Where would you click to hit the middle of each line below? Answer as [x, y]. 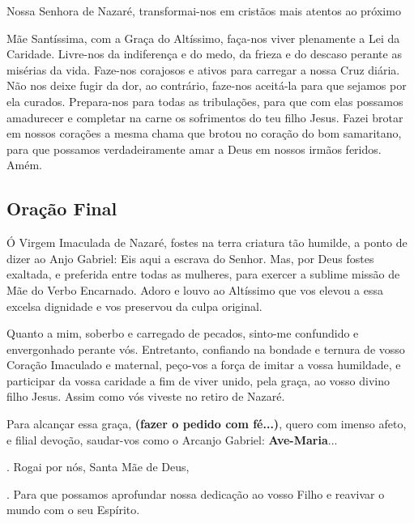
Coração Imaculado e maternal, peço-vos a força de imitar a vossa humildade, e [204, 365]
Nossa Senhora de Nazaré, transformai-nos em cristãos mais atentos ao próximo [204, 11]
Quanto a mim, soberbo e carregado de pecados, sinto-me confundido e [183, 333]
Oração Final [62, 208]
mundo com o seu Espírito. [73, 510]
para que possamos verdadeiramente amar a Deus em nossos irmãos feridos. [194, 149]
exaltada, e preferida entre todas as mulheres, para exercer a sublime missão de [203, 274]
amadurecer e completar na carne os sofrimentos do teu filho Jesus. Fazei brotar [205, 117]
